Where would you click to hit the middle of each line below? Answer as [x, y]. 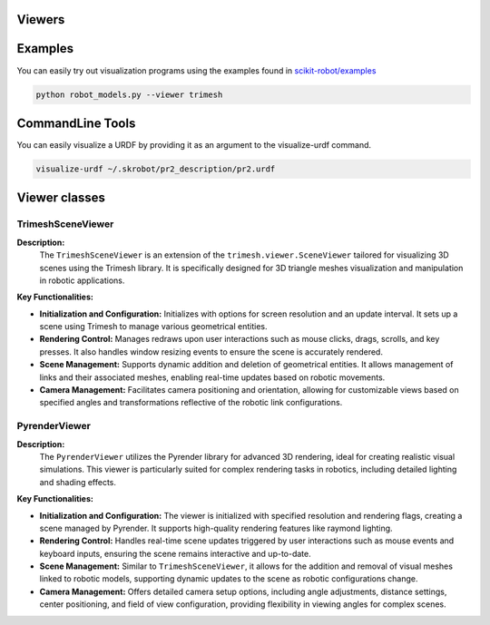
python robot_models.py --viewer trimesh [129, 94]
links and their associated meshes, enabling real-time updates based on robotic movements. [212, 377]
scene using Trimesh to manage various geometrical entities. [153, 327]
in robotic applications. [82, 280]
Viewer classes [61, 198]
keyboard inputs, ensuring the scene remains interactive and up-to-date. [176, 553]
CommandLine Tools [76, 123]
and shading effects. [78, 482]
